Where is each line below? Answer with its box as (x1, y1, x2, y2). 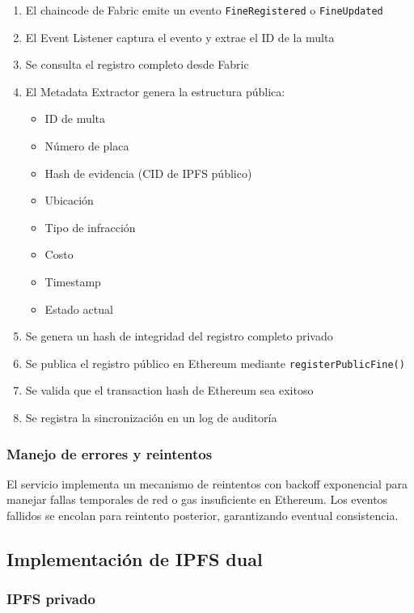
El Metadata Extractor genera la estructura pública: (25, 82, 285, 99)
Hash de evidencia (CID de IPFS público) (44, 164, 252, 181)
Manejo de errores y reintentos (6, 443, 213, 463)
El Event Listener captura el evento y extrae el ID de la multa (25, 28, 335, 45)
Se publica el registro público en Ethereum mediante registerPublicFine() (25, 354, 405, 371)
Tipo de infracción (44, 218, 136, 235)
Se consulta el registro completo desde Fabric (25, 56, 249, 73)
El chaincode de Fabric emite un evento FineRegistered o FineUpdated (25, 2, 383, 18)
